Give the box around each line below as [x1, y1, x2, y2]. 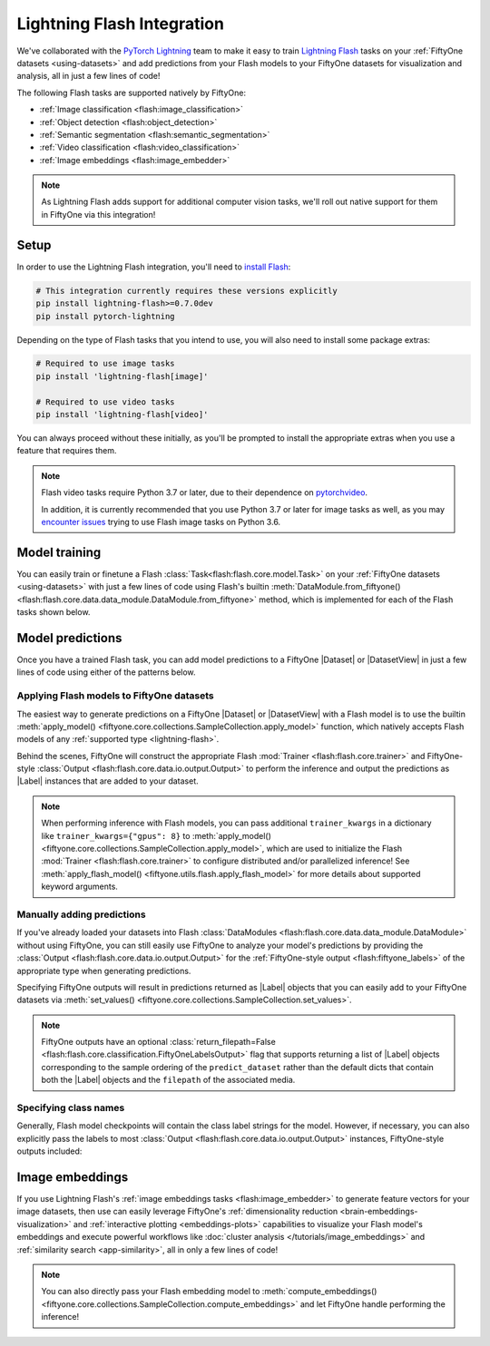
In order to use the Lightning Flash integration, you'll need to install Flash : [16, 261, 291, 272]
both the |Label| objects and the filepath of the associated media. [41, 1075, 296, 1086]
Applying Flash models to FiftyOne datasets [16, 689, 214, 702]
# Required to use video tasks [35, 396, 176, 407]
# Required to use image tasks [35, 358, 176, 369]
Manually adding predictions [16, 908, 146, 921]
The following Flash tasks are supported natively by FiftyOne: [16, 87, 247, 98]
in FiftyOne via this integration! [41, 209, 156, 219]
